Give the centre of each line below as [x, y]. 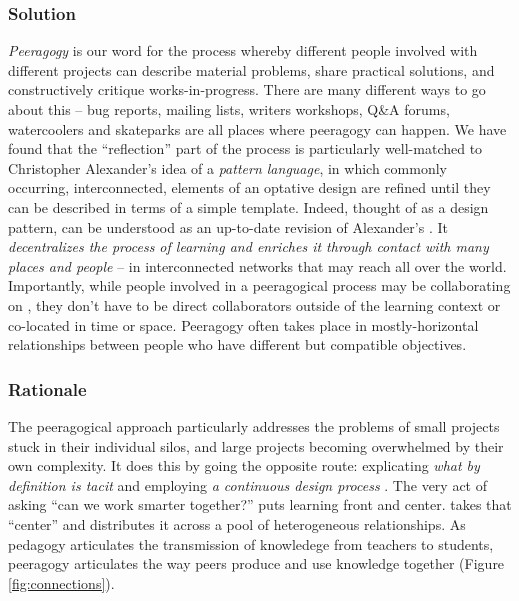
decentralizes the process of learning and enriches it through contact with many [248, 246]
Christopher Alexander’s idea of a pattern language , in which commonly [227, 167]
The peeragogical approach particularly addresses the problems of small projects [254, 425]
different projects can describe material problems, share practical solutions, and [251, 69]
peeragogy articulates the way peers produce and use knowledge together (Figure [256, 563]
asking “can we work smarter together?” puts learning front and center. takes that [260, 504]
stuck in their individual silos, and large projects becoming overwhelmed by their [256, 445]
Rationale [47, 388]
